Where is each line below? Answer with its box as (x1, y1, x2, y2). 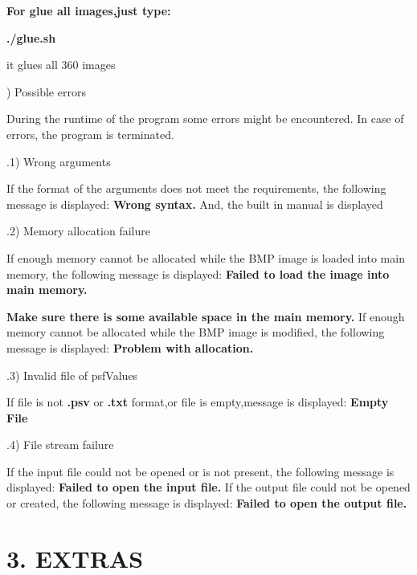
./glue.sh (6, 29, 56, 46)
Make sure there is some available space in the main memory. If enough (6, 308, 405, 324)
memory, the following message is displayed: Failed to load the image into (6, 265, 390, 282)
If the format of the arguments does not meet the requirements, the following (6, 180, 386, 197)
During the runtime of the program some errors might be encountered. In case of (6, 110, 404, 127)
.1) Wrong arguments (6, 153, 111, 169)
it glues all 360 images (6, 56, 116, 73)
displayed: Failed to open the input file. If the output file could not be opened (6, 479, 411, 495)
